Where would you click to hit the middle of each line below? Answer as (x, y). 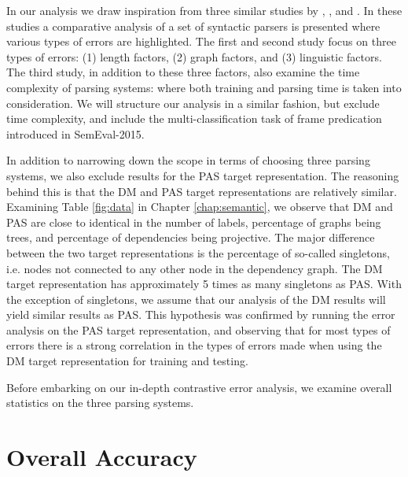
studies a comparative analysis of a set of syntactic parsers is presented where (193, 26)
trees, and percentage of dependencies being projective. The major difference (191, 237)
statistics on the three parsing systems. (100, 403)
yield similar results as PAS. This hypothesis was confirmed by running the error (201, 314)
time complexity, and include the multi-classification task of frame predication (194, 118)
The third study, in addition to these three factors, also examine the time (183, 72)
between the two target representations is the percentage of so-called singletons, (198, 252)
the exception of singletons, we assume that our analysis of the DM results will (196, 299)
